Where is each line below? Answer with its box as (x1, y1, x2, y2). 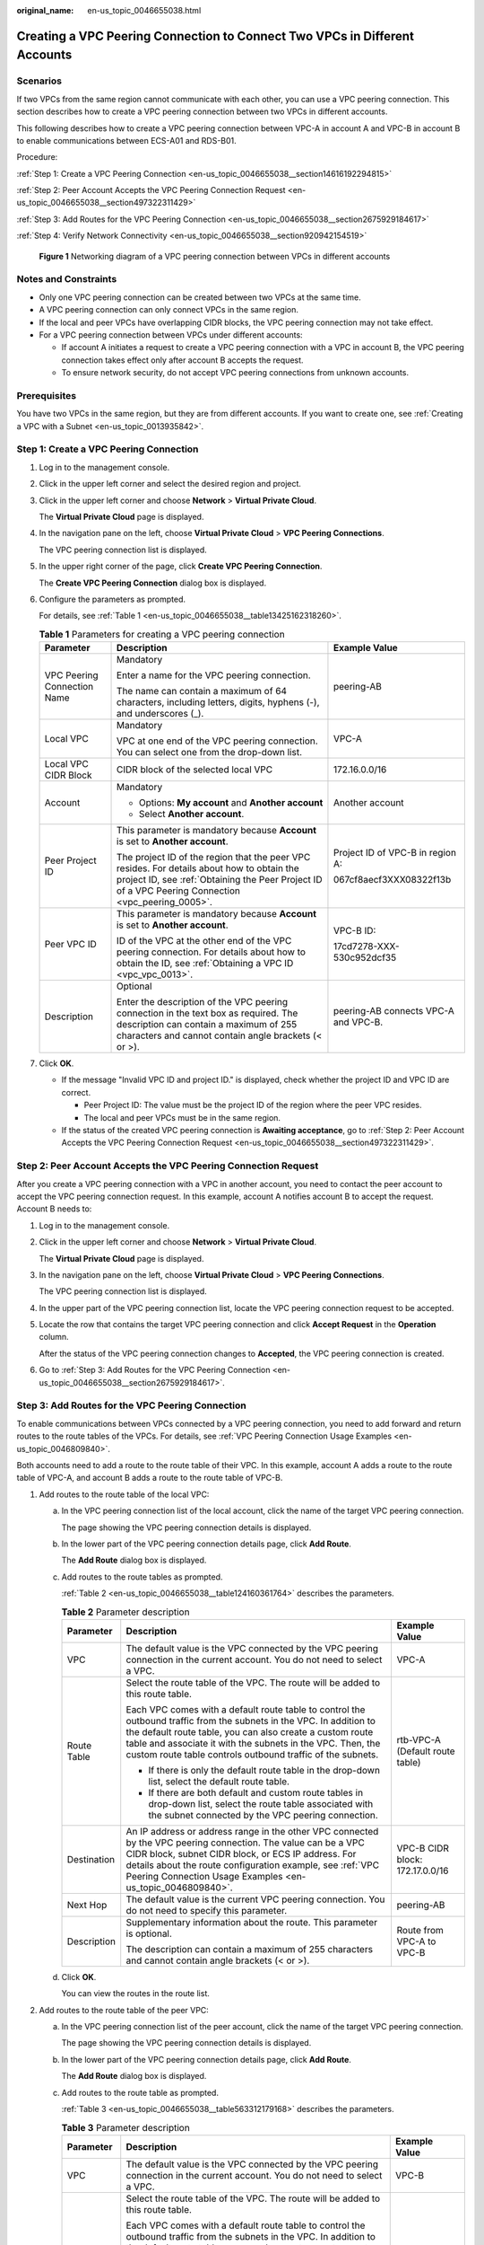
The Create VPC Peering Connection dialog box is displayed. (39, 577, 267, 588)
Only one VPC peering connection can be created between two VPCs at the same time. (39, 292, 362, 303)
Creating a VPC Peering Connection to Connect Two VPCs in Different (16, 28, 414, 44)
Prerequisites (16, 389, 76, 401)
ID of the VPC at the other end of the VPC (117, 935, 292, 947)
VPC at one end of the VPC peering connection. (117, 735, 318, 747)
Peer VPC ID (44, 938, 98, 951)
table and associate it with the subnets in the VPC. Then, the (125, 1737, 381, 1749)
